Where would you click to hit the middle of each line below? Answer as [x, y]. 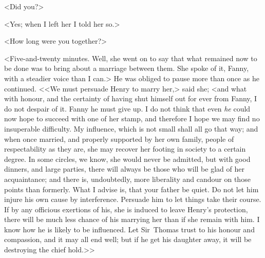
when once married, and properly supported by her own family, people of [119, 139]
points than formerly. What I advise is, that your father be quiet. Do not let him [131, 189]
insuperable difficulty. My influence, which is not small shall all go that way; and [131, 128]
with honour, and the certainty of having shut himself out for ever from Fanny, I [131, 98]
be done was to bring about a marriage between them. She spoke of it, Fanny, [127, 68]
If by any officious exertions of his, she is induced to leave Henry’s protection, [126, 209]
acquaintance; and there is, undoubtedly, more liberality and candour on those [127, 179]
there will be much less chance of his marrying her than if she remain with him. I [132, 219]
